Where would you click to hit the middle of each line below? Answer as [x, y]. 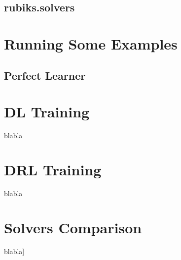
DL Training [47, 112]
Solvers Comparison [73, 227]
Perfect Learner [45, 75]
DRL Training [53, 169]
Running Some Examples [91, 43]
